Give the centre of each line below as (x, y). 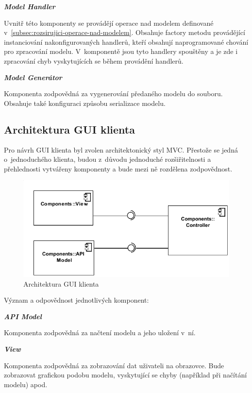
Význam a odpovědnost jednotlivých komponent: (76, 300)
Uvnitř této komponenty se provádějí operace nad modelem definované (109, 23)
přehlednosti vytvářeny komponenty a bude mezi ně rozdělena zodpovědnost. (118, 168)
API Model (23, 316)
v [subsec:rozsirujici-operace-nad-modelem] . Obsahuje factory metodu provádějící (125, 32)
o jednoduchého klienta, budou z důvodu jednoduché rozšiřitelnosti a (108, 159)
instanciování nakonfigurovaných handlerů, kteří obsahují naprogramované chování (126, 42)
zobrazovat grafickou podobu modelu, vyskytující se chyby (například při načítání (126, 375)
